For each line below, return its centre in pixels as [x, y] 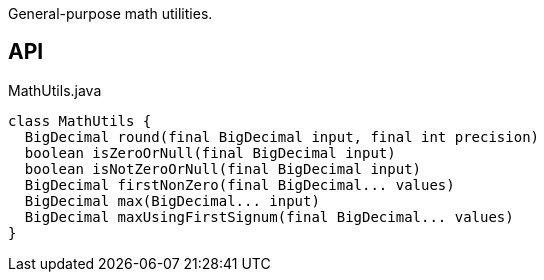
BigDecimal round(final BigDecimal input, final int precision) [282, 136]
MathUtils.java [55, 90]
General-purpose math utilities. [110, 13]
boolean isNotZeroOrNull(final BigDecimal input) [223, 168]
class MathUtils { [80, 120]
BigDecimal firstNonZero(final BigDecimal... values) [239, 184]
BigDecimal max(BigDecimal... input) [172, 200]
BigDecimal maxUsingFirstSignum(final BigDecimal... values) [269, 216]
